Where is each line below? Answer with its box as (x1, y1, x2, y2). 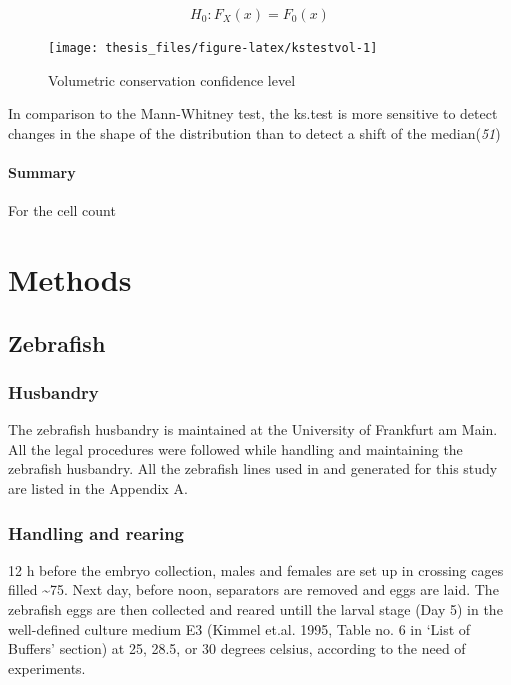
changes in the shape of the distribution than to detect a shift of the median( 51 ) (8, 122, 501, 143)
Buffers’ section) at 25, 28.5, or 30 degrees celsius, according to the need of (8, 638, 466, 659)
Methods (8, 259, 132, 300)
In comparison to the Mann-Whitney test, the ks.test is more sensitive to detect (8, 103, 498, 124)
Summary (8, 162, 76, 183)
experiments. (8, 657, 86, 678)
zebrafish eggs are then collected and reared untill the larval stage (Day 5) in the (8, 598, 503, 619)
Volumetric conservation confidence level (48, 69, 296, 90)
